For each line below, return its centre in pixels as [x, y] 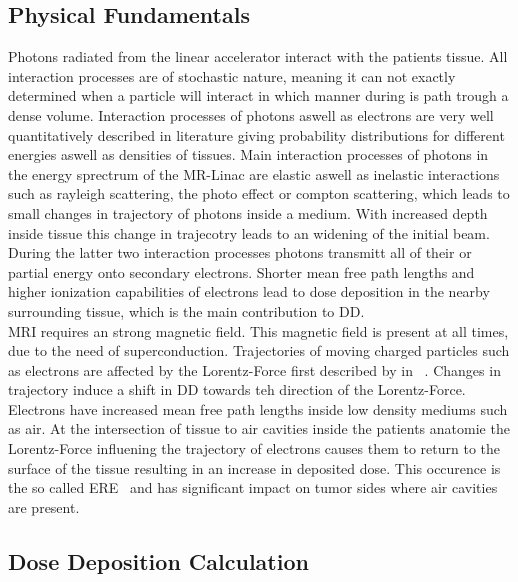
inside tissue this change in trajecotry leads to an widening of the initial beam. [249, 232]
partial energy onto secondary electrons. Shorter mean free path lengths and [241, 271]
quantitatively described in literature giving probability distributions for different [256, 134]
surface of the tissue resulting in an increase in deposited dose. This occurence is [254, 467]
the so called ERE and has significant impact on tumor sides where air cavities [253, 487]
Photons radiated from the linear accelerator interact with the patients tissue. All [258, 56]
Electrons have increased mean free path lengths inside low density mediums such [258, 408]
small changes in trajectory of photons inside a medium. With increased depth [248, 212]
